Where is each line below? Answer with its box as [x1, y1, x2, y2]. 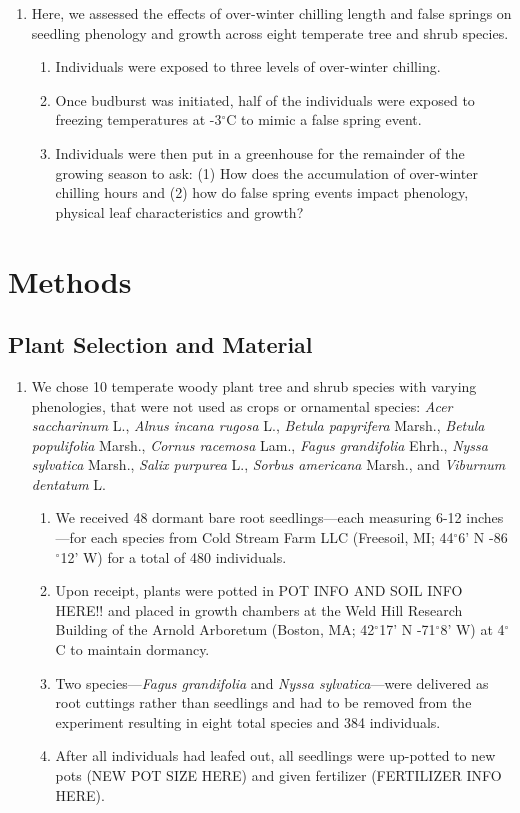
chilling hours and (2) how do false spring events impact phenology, [55, 182, 469, 203]
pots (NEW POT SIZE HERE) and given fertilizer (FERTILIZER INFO [55, 765, 502, 786]
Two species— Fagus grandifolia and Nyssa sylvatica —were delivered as [55, 672, 489, 693]
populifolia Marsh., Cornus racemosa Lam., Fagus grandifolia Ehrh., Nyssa [31, 434, 488, 455]
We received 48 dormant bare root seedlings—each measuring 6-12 [55, 507, 462, 528]
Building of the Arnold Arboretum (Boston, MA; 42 [55, 619, 375, 640]
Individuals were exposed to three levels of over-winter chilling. [55, 56, 441, 77]
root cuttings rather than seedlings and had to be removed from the [55, 692, 472, 713]
